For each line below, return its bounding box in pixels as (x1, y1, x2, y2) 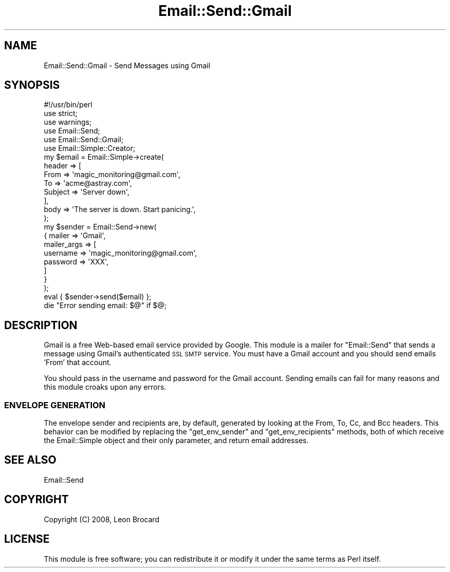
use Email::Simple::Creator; (44, 144, 136, 153)
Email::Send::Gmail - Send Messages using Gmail (44, 61, 211, 70)
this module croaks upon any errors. (44, 383, 166, 392)
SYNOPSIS (4, 79, 60, 92)
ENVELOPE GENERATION (4, 399, 106, 410)
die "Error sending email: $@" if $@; (44, 301, 167, 310)
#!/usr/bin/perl (44, 100, 92, 109)
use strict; (44, 109, 78, 118)
